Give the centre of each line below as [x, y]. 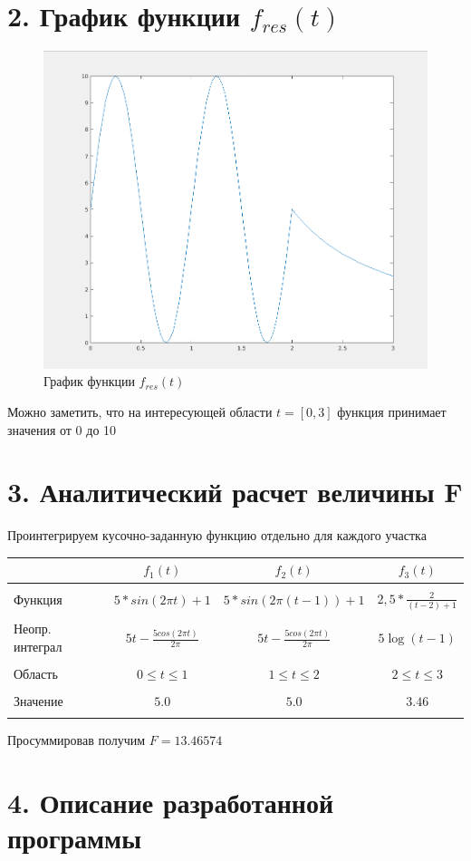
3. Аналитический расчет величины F [235, 492]
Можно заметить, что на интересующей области [140, 412]
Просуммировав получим [77, 740]
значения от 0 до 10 [62, 429]
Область [36, 674]
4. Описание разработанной [171, 803]
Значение [38, 701]
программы [74, 838]
